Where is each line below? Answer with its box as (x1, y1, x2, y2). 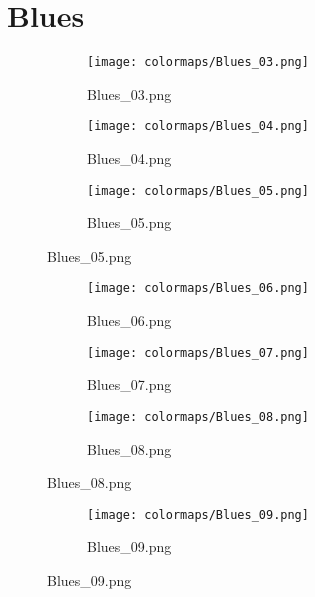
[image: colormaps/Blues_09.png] (87, 507, 309, 522)
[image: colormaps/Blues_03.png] (87, 55, 309, 70)
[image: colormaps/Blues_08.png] (87, 409, 309, 424)
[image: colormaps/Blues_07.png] (87, 345, 309, 360)
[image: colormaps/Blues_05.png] (87, 183, 309, 198)
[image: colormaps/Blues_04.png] (87, 119, 309, 134)
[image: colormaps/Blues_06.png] (87, 281, 309, 296)
